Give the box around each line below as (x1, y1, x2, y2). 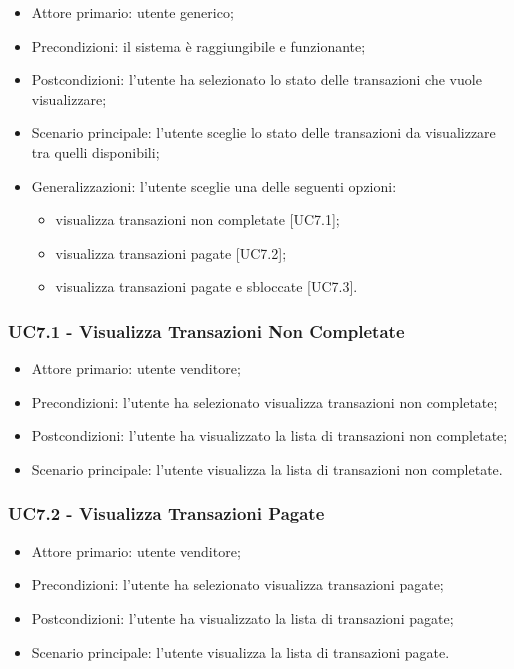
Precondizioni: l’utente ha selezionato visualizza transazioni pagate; (31, 574, 444, 595)
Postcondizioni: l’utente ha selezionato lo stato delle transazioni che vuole (31, 69, 482, 90)
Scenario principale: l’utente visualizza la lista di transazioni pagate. (31, 641, 450, 662)
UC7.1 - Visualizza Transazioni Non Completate (8, 318, 405, 343)
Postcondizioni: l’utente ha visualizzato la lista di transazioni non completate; (31, 425, 508, 446)
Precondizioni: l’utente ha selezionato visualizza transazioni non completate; (31, 391, 498, 412)
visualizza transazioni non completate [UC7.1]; (55, 209, 340, 230)
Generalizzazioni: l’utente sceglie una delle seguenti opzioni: (31, 175, 397, 196)
